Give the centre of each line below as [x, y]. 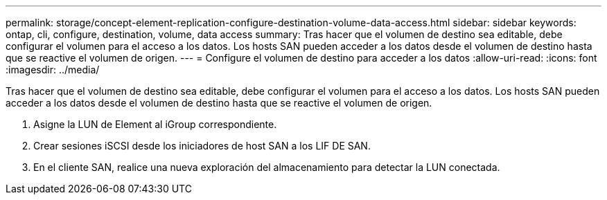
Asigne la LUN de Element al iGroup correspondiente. [155, 124]
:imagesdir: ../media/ [53, 70]
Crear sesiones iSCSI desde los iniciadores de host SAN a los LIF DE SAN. [202, 146]
